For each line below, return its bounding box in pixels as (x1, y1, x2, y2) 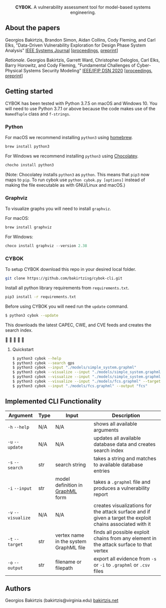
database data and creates (93, 441, 156, 448)
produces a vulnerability (93, 485, 150, 492)
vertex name (55, 532, 84, 539)
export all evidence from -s (93, 555, 157, 562)
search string (55, 461, 86, 468)
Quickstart (12, 346, 34, 352)
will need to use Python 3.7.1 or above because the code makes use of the (5, 105, 156, 111)
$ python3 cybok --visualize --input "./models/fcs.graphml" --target (12, 379, 161, 384)
